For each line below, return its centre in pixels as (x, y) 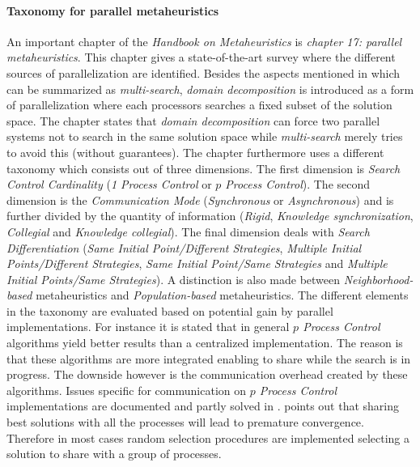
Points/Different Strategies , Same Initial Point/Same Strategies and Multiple (197, 263)
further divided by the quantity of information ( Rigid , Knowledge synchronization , (210, 216)
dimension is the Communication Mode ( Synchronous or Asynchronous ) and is (200, 200)
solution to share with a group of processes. (114, 454)
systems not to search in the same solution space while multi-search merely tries (205, 136)
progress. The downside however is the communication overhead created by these (207, 374)
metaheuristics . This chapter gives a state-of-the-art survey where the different (201, 57)
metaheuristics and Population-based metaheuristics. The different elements (222, 295)
